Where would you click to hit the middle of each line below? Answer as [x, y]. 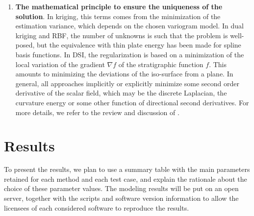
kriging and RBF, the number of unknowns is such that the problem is [122, 35]
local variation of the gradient [60, 64]
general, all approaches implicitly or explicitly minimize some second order [127, 83]
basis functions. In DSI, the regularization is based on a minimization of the [130, 54]
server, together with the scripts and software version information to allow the [121, 198]
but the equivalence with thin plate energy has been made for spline [139, 45]
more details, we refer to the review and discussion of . [97, 112]
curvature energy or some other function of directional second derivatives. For [132, 102]
